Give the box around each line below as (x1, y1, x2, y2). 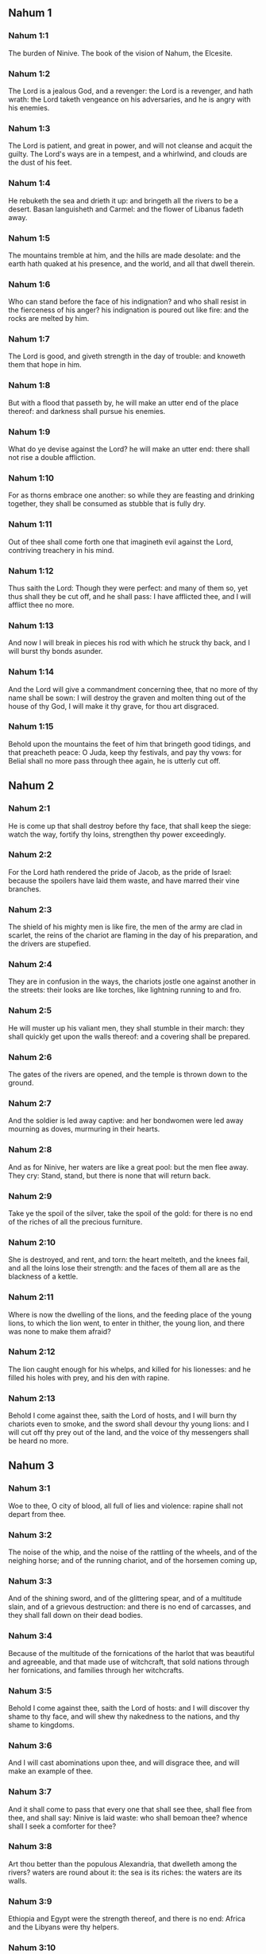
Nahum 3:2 (8, 1529, 52, 1540)
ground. (8, 1078, 34, 1088)
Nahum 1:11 (8, 519, 52, 530)
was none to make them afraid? (8, 1326, 111, 1336)
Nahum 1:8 (8, 380, 51, 391)
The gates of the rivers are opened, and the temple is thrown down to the (8, 1070, 248, 1079)
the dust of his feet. (8, 158, 72, 168)
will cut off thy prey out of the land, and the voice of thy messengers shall (8, 1428, 249, 1437)
